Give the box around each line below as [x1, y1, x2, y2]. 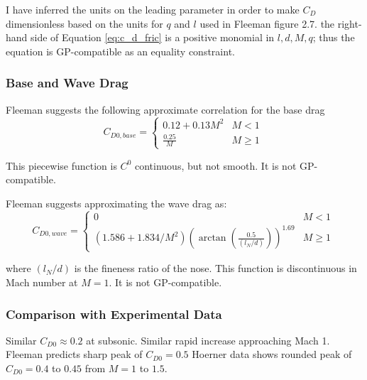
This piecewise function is [6, 158, 117, 173]
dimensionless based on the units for [6, 16, 163, 31]
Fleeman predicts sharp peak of [6, 347, 143, 362]
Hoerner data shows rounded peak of [192, 347, 352, 362]
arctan [198, 233, 226, 244]
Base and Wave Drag [6, 74, 128, 92]
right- [337, 16, 362, 31]
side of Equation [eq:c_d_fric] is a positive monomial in [31, 30, 275, 45]
